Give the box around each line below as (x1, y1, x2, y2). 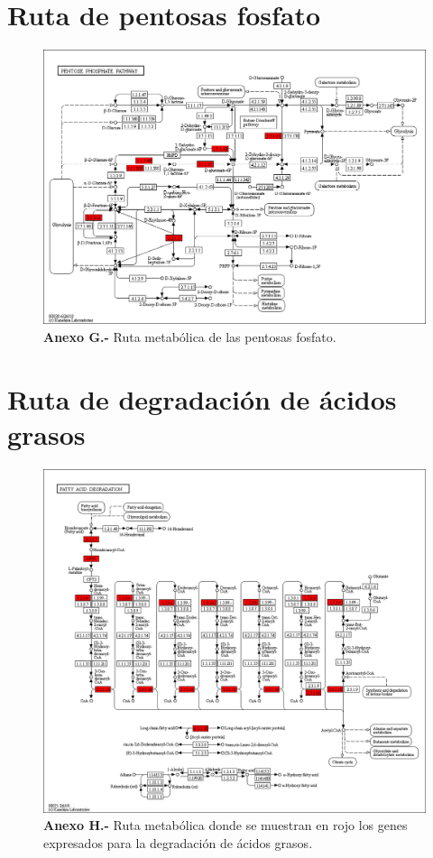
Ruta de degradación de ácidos (7, 380, 397, 417)
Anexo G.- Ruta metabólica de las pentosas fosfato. (43, 328, 336, 346)
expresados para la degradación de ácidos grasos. (43, 834, 313, 853)
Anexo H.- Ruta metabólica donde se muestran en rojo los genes (43, 816, 408, 835)
